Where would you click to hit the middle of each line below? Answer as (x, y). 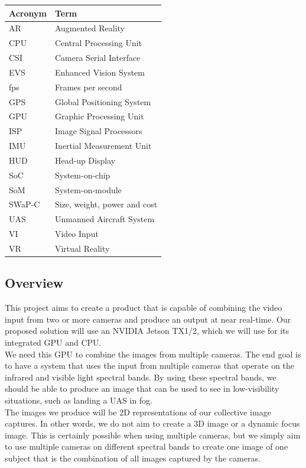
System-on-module (88, 189)
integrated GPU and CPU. (53, 342)
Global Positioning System (103, 101)
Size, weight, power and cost (106, 204)
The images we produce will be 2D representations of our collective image (138, 412)
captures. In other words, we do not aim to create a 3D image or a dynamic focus (152, 423)
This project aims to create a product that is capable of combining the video (144, 308)
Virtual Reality (82, 248)
